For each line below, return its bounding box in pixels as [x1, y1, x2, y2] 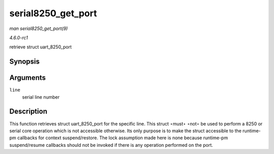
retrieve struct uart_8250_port [9, 44, 72, 50]
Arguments [9, 74, 46, 82]
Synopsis [9, 57, 40, 66]
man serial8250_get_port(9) [9, 25, 68, 32]
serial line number [22, 94, 60, 100]
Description [9, 107, 48, 116]
